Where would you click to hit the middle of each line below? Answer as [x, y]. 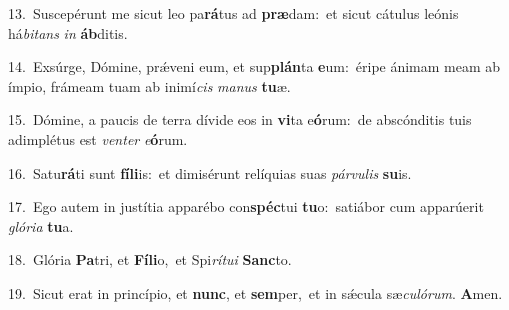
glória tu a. [41, 225]
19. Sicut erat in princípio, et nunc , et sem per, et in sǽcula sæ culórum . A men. [255, 292]
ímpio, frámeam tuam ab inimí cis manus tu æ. [149, 85]
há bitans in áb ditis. [68, 32]
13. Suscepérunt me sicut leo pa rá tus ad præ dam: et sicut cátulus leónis [233, 13]
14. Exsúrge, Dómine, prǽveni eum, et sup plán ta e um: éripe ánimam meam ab [254, 66]
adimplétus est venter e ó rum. [98, 138]
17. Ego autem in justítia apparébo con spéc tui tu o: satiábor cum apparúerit [246, 206]
